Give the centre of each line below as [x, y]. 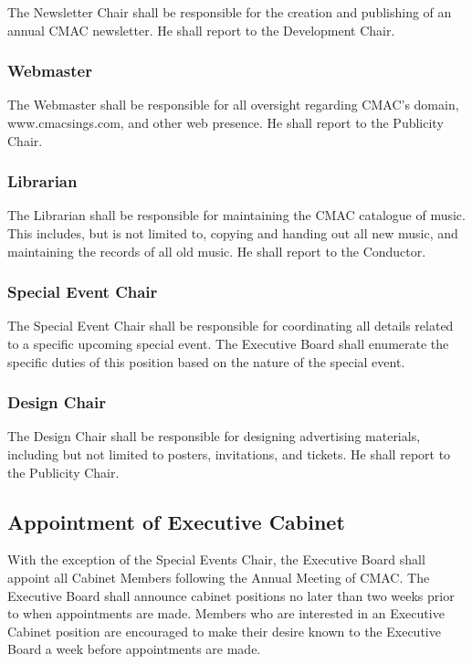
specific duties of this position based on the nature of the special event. [206, 361]
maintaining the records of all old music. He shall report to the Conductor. [217, 251]
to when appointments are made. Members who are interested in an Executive [226, 613]
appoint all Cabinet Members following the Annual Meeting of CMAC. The [219, 577]
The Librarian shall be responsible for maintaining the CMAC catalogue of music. [236, 215]
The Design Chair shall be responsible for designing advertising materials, [214, 436]
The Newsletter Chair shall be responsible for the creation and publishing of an [230, 12]
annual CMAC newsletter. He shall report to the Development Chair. [201, 30]
